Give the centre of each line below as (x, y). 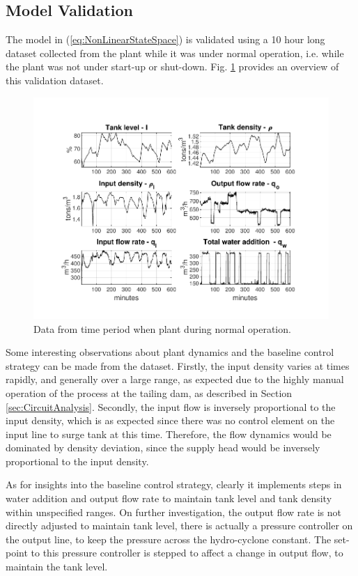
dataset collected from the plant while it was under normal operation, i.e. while (175, 53)
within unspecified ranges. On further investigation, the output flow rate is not (173, 512)
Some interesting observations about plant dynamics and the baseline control (170, 352)
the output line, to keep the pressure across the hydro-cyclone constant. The (169, 539)
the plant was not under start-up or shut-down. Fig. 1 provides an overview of (172, 67)
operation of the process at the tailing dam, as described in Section (149, 392)
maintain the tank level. (57, 567)
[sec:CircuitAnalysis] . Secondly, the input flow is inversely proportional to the (171, 406)
